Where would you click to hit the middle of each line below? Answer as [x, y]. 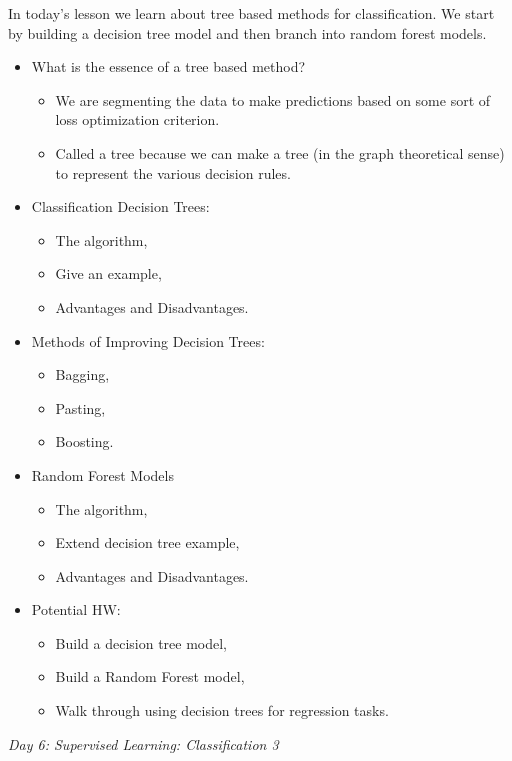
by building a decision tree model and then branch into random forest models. [247, 32]
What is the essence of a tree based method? [168, 66]
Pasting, [80, 407]
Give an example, [108, 273]
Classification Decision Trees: [120, 206]
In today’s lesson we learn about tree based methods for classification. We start [251, 13]
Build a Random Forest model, [150, 676]
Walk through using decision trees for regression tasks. [222, 710]
